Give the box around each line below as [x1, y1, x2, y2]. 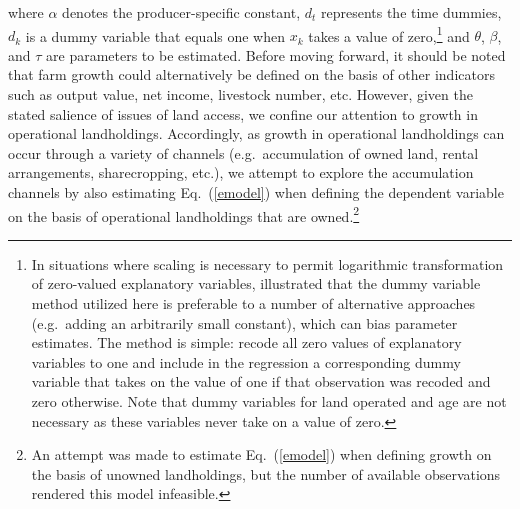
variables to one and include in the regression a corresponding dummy [31, 351, 461, 372]
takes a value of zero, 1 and [308, 22, 470, 46]
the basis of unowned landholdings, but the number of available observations [31, 463, 501, 484]
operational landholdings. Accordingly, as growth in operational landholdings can [8, 123, 505, 144]
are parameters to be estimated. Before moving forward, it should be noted [46, 44, 506, 65]
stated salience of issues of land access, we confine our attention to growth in [8, 103, 478, 124]
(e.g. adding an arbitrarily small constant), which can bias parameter [31, 312, 458, 333]
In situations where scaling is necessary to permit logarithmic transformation [31, 253, 504, 274]
